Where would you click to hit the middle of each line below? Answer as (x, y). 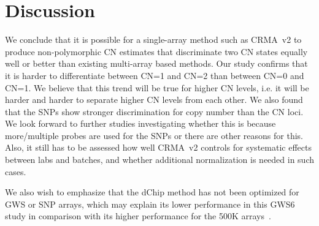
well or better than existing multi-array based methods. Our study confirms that (156, 63)
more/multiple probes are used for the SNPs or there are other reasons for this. (154, 135)
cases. (16, 171)
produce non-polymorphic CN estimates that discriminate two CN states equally (156, 51)
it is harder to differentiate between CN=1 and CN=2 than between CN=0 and (155, 75)
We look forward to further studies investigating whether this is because (140, 123)
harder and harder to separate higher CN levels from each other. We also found (154, 100)
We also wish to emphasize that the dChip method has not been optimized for (152, 192)
